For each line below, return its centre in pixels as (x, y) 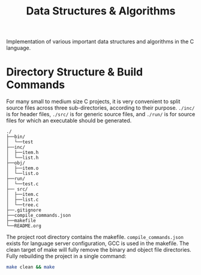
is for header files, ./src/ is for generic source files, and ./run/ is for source (101, 114)
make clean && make (31, 267)
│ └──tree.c (22, 205)
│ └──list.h (22, 158)
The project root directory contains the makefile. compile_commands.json (95, 237)
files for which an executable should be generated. (69, 120)
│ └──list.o (22, 174)
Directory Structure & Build (74, 72)
